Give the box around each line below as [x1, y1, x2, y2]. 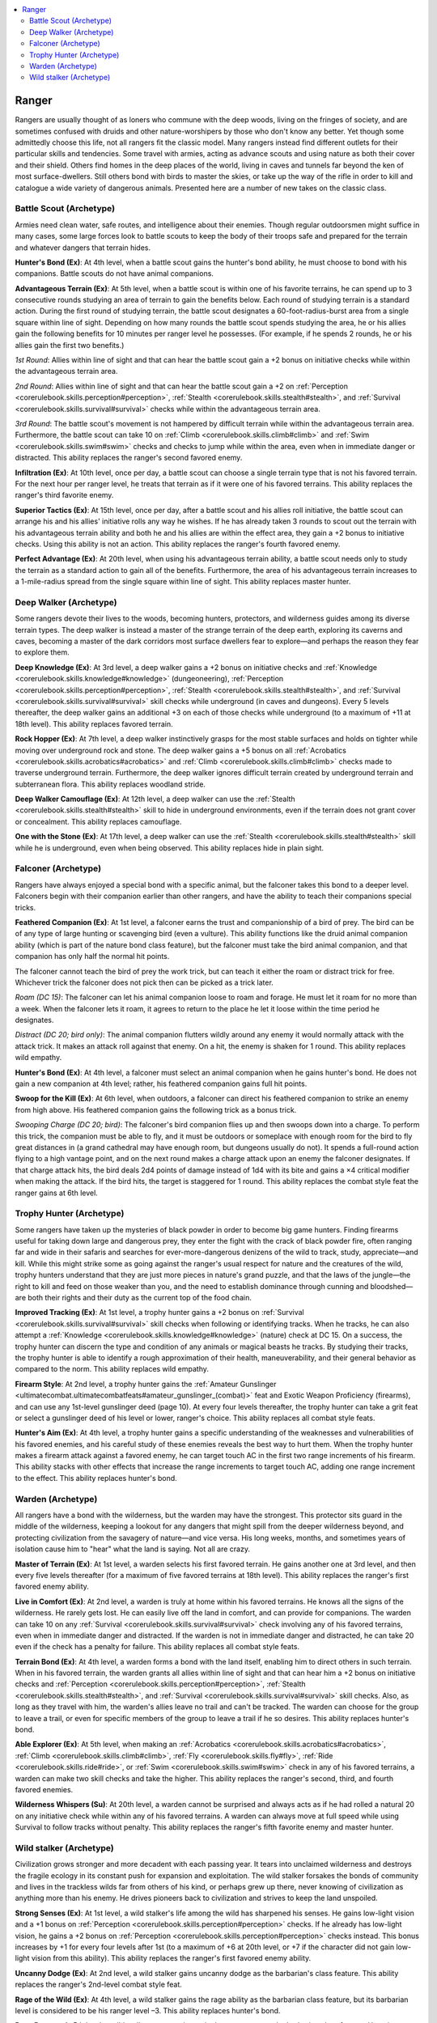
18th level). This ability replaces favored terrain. [15, 719, 173, 728]
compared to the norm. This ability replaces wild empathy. [15, 1364, 210, 1374]
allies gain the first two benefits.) [15, 340, 125, 350]
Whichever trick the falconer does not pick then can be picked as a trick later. [15, 978, 274, 987]
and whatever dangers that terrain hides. [15, 243, 151, 252]
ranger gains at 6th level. [15, 1188, 99, 1198]
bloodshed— [370, 1281, 413, 1291]
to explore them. [15, 647, 70, 657]
